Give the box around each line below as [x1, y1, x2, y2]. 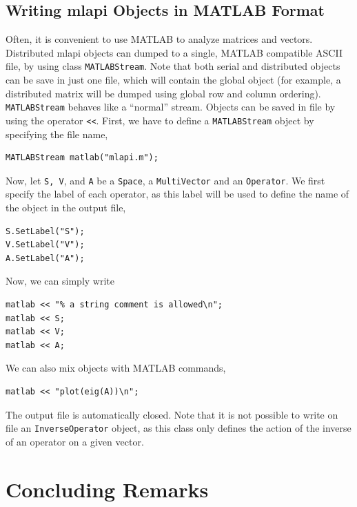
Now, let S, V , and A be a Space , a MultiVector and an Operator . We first [6, 173, 325, 187]
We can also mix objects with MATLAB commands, [6, 361, 226, 375]
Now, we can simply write [6, 274, 114, 288]
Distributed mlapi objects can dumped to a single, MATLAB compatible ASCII [6, 45, 343, 59]
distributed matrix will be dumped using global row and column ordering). [6, 86, 321, 100]
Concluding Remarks [6, 475, 209, 503]
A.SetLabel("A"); [6, 253, 85, 263]
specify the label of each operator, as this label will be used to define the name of [6, 186, 349, 201]
